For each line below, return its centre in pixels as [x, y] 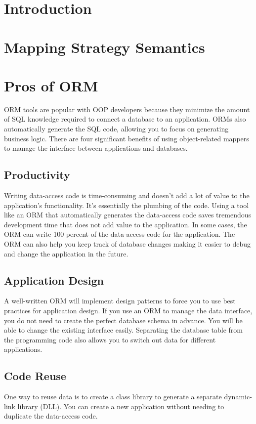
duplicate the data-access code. [51, 416]
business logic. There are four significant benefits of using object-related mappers [127, 138]
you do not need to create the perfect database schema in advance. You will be [123, 320]
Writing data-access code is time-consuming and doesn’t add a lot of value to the [127, 195]
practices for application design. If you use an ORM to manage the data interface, [128, 310]
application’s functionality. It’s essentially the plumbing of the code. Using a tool [127, 205]
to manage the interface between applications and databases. [96, 148]
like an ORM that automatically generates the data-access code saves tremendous [128, 215]
